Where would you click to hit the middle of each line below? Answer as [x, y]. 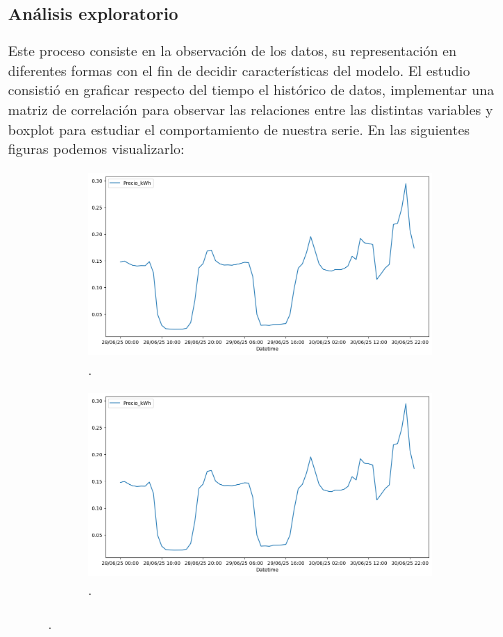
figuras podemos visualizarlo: [96, 148]
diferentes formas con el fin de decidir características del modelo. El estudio [239, 69]
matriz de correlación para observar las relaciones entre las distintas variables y [251, 109]
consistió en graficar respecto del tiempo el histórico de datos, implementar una [251, 89]
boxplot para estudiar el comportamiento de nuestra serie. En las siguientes [239, 128]
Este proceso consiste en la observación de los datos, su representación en [232, 50]
